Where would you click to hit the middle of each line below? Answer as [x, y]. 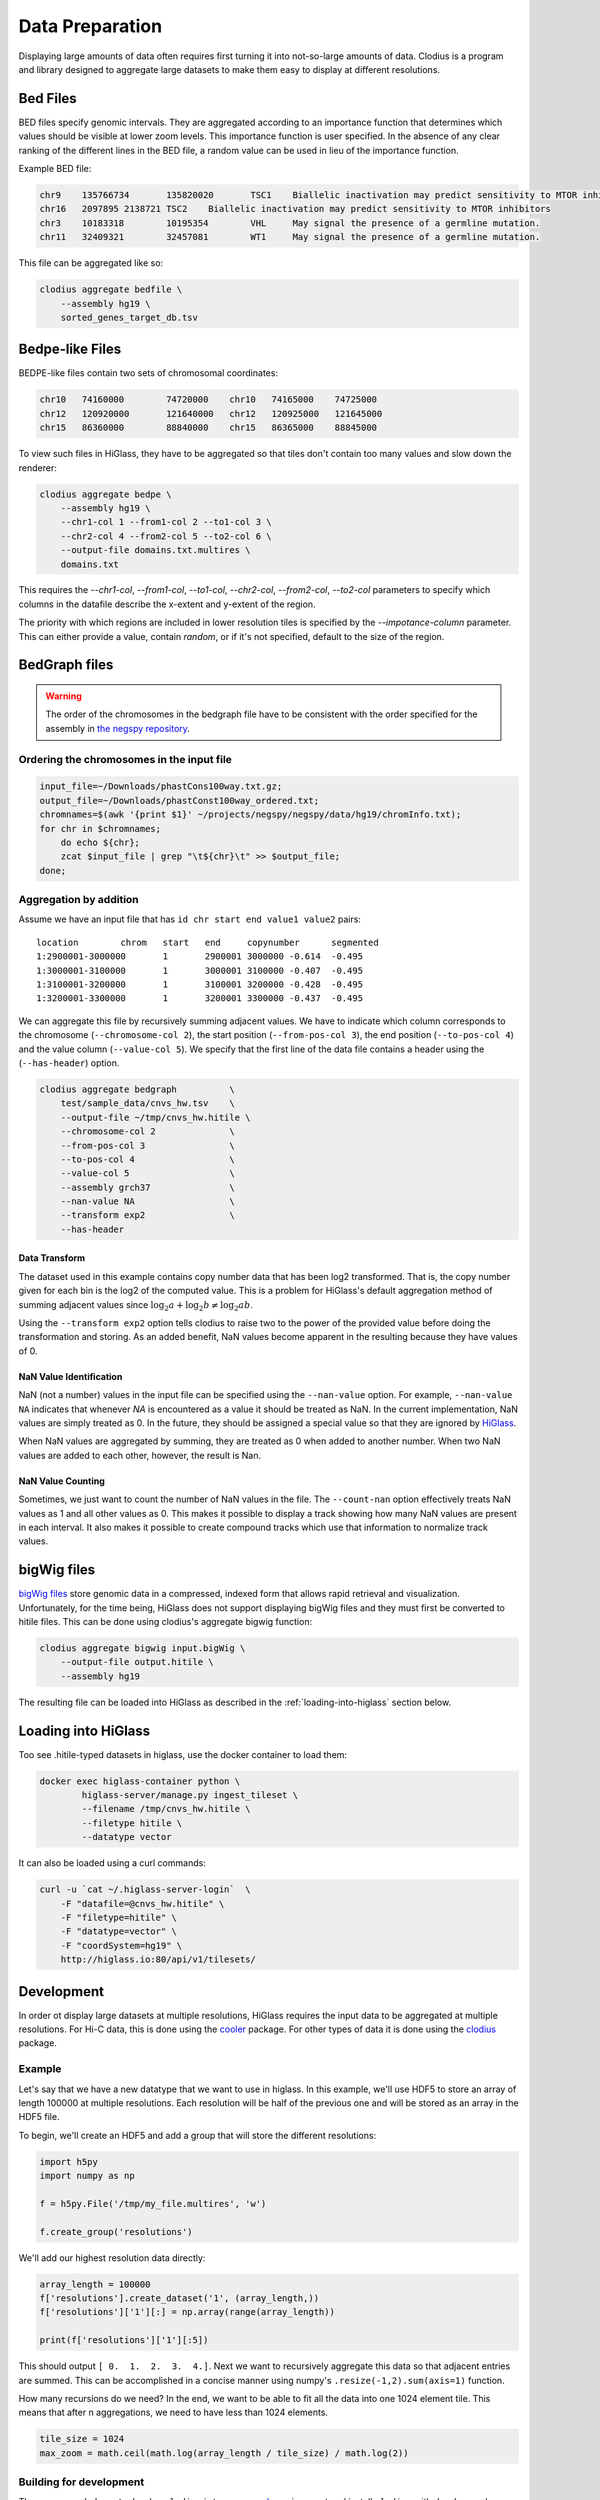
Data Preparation [90, 26]
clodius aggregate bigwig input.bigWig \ [142, 1648]
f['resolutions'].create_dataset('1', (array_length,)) [179, 2298]
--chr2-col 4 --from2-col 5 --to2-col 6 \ [166, 536]
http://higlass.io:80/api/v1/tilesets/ [158, 1959]
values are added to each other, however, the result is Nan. [140, 1455]
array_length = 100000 [95, 2284]
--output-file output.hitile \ [137, 1662]
